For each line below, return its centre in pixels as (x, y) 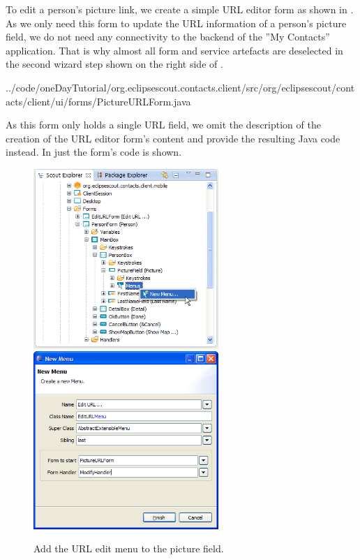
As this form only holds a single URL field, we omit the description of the (163, 125)
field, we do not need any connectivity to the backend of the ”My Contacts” (168, 37)
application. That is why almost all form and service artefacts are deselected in (174, 50)
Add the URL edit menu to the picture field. (129, 548)
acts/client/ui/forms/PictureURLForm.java (98, 101)
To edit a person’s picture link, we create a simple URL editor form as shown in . (180, 9)
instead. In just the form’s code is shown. (94, 152)
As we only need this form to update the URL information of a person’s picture (176, 23)
